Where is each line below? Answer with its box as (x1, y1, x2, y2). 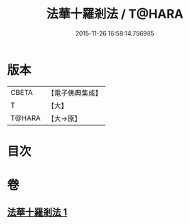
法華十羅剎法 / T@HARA (46, 6, 184, 22)
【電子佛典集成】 (47, 88, 103, 98)
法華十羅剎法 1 (7, 206, 68, 219)
